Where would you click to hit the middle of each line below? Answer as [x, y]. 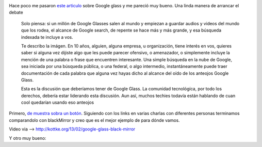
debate [16, 13]
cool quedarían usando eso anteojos [57, 102]
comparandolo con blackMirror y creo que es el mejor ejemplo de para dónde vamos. [94, 120]
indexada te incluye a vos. [47, 37]
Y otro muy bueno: [27, 138]
